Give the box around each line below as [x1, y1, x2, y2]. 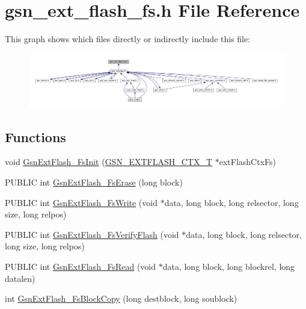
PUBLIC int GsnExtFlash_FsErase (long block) [5, 175, 183, 188]
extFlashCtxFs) [219, 155, 276, 168]
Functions [5, 127, 66, 146]
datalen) [5, 272, 35, 284]
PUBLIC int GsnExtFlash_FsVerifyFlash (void [5, 228, 179, 240]
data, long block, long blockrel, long [162, 260, 295, 272]
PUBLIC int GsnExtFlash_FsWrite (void [5, 196, 158, 208]
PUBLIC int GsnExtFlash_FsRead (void [5, 260, 156, 272]
